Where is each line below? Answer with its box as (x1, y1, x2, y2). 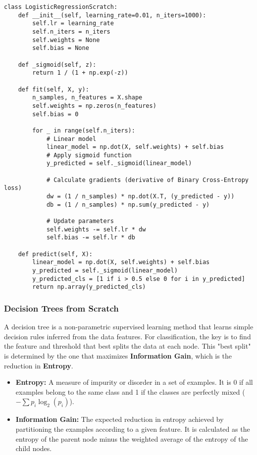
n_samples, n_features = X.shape (32, 94, 143, 101)
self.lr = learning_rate (32, 20, 114, 27)
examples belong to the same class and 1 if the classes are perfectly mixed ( (15, 386, 245, 397)
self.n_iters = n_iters (32, 28, 110, 35)
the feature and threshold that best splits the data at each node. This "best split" (4, 341, 251, 351)
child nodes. (15, 443, 52, 454)
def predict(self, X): (18, 250, 93, 258)
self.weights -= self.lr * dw (46, 226, 146, 233)
